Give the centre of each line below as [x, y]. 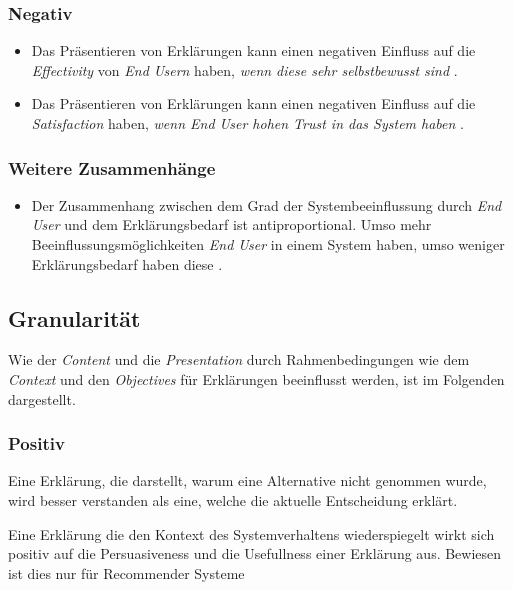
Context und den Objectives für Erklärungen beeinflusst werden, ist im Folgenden [256, 378]
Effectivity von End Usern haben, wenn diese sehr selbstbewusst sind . [244, 69]
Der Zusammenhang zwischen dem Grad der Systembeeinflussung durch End [266, 204]
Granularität [74, 317]
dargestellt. [42, 398]
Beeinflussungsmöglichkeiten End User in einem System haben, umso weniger [268, 244]
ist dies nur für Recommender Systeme [126, 572]
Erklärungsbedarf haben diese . [127, 263]
